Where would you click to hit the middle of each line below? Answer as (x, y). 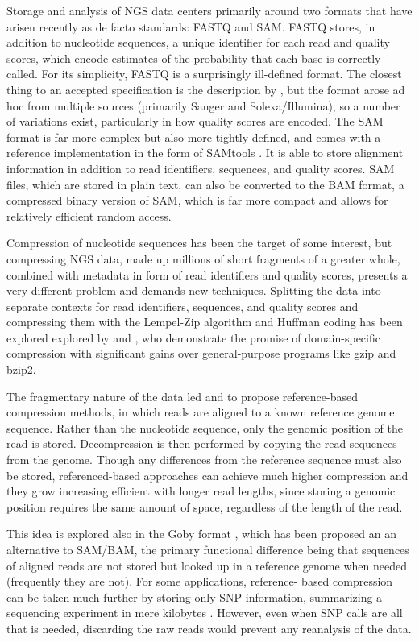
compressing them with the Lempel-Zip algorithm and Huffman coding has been (205, 322)
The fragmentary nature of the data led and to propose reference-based (182, 396)
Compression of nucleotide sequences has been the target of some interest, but (199, 243)
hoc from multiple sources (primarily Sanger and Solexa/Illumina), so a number (203, 105)
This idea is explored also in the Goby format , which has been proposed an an (201, 534)
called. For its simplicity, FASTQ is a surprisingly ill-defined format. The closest (204, 74)
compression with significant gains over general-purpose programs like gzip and (201, 353)
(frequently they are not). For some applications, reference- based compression (200, 581)
